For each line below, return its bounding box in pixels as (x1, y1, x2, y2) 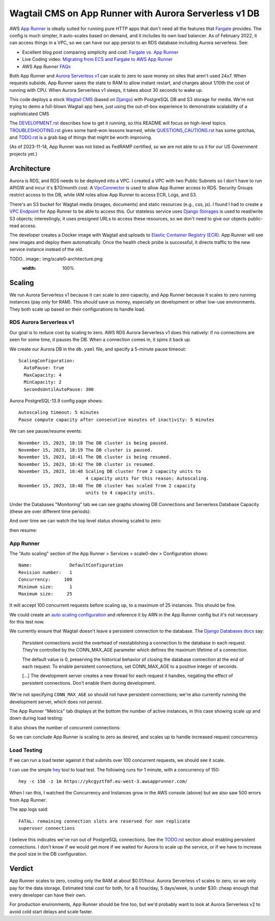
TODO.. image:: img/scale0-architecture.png (9, 256, 103, 262)
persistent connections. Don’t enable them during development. (22, 680, 156, 686)
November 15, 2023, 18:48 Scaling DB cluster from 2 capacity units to (18, 468, 201, 475)
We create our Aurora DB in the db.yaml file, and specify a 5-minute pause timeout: (9, 346, 186, 352)
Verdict (9, 864, 33, 873)
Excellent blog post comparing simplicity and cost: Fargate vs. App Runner (22, 49, 179, 55)
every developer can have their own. (9, 892, 87, 898)
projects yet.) (9, 151, 38, 157)
